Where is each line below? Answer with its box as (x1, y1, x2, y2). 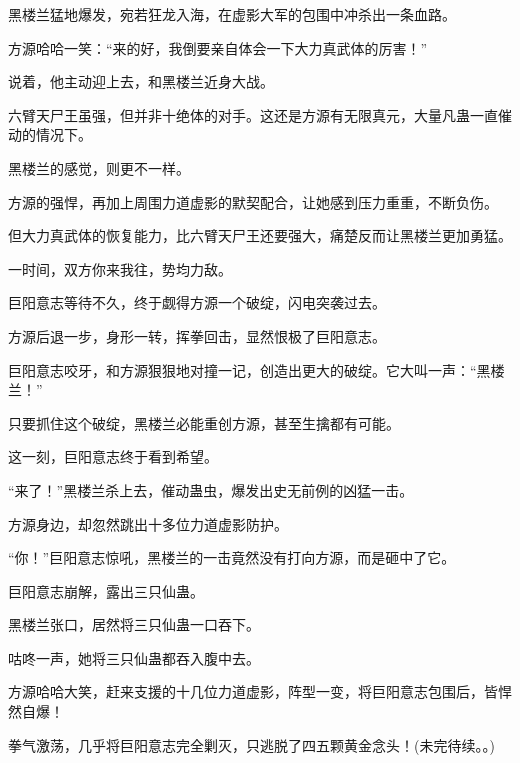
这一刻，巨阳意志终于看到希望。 (8, 446, 218, 467)
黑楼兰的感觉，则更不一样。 (8, 157, 190, 178)
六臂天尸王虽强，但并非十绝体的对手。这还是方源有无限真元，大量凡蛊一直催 (8, 104, 512, 125)
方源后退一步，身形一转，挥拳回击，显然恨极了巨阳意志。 (8, 325, 386, 346)
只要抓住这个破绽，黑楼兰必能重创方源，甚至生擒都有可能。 (8, 412, 400, 433)
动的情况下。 (8, 124, 92, 145)
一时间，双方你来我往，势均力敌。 (8, 258, 232, 279)
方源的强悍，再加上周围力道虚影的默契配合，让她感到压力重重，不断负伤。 (8, 191, 498, 212)
